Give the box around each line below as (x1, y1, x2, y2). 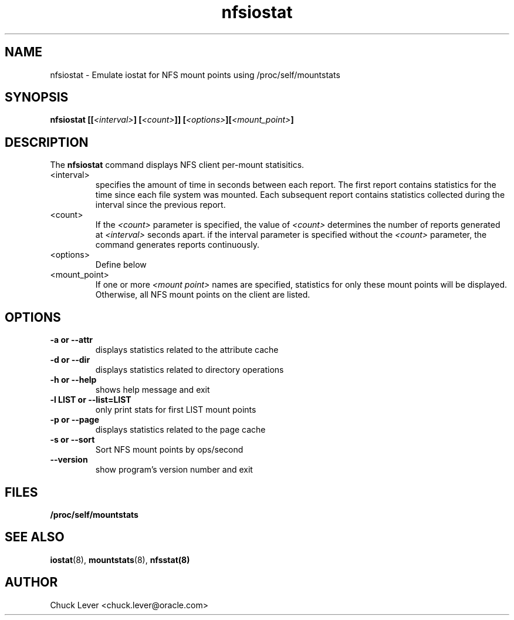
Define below (95, 260, 147, 270)
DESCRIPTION (5, 134, 89, 150)
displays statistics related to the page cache (95, 424, 266, 435)
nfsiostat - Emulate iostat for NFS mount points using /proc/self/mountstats (50, 69, 340, 80)
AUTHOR (5, 575, 58, 590)
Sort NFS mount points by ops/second (95, 444, 244, 455)
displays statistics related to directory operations (95, 365, 284, 375)
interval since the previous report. (95, 200, 226, 210)
